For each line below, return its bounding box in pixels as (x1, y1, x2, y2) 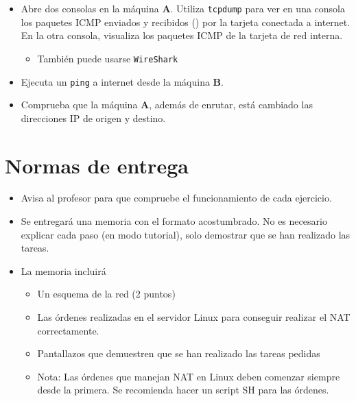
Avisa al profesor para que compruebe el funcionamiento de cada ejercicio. (21, 191, 332, 205)
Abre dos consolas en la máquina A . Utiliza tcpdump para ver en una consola (21, 1, 346, 15)
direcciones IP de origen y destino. (21, 110, 166, 125)
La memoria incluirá (21, 263, 106, 278)
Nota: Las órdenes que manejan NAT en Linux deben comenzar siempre (37, 369, 340, 383)
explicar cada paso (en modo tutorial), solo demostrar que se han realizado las (21, 227, 351, 241)
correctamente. (37, 323, 99, 337)
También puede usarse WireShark (37, 51, 178, 65)
